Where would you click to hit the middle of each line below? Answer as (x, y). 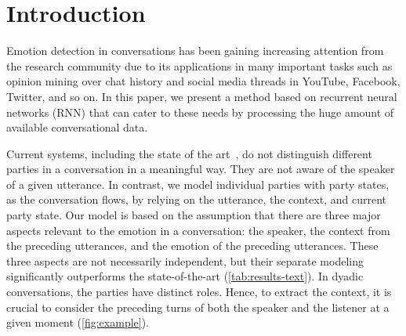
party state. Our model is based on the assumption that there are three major (194, 215)
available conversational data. (77, 127)
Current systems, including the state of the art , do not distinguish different (189, 153)
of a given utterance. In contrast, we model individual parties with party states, (198, 184)
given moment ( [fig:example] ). (78, 322)
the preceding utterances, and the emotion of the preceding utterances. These (192, 246)
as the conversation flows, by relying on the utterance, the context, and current (196, 199)
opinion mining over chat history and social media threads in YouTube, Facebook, (203, 81)
